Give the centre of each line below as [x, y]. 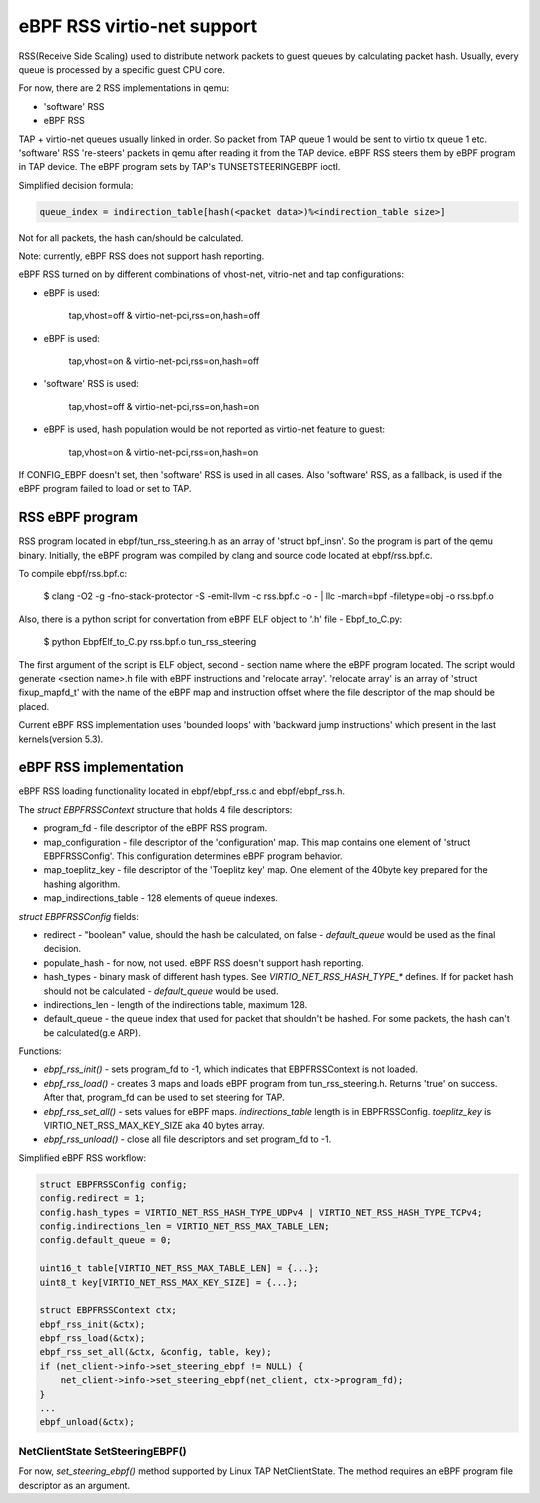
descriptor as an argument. [74, 1485]
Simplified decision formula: [76, 185]
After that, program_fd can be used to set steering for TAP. [164, 1097]
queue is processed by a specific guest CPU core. [121, 69]
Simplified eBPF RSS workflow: [82, 1157]
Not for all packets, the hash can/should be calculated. [131, 237]
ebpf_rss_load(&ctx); [92, 1338]
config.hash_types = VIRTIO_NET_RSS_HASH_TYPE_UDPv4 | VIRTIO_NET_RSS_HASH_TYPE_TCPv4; [261, 1212]
